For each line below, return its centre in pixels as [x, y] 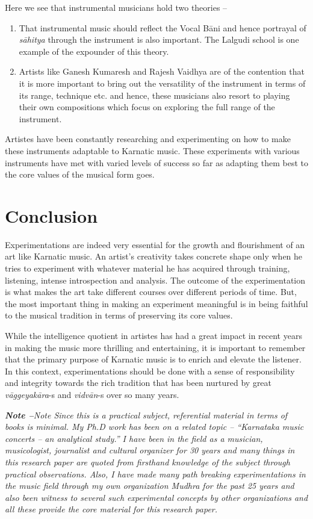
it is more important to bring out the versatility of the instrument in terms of [162, 83]
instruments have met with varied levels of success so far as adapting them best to [156, 162]
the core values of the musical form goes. [80, 174]
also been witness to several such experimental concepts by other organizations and [156, 497]
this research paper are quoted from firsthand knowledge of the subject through [147, 462]
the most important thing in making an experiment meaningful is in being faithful [156, 303]
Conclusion [51, 215]
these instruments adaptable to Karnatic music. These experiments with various [152, 150]
